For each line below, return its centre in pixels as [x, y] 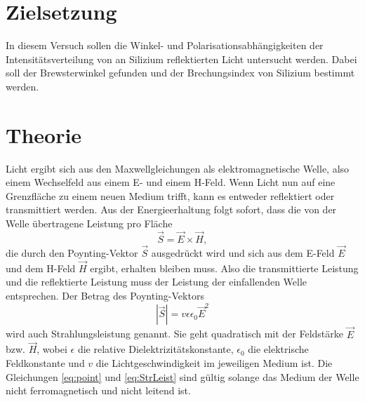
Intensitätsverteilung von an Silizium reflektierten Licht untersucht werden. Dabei [181, 59]
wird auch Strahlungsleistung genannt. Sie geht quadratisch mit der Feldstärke [175, 334]
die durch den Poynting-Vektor [72, 253]
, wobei [52, 349]
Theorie [44, 134]
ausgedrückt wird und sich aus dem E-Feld [243, 253]
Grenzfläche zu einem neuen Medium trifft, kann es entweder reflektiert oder [170, 195]
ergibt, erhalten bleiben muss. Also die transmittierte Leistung [224, 268]
